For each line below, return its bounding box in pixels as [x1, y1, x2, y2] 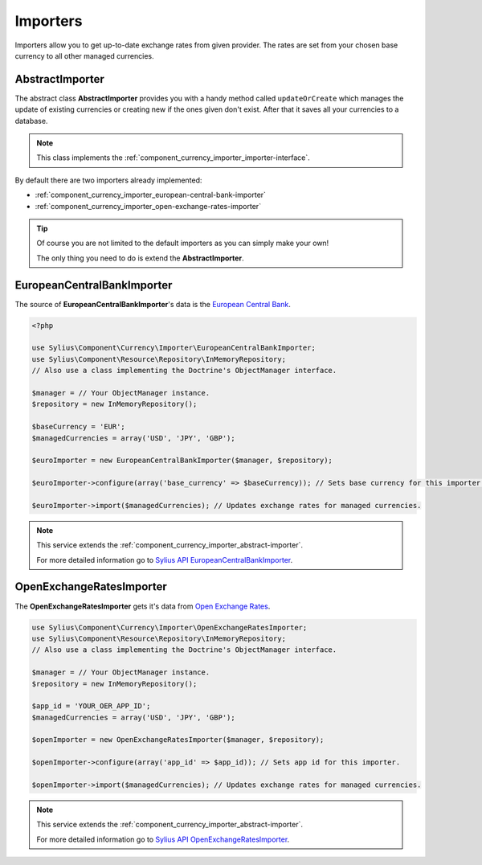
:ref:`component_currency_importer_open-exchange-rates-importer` [35, 201, 261, 211]
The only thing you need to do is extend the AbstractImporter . [36, 253, 244, 263]
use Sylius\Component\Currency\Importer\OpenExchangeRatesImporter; [31, 623, 308, 632]
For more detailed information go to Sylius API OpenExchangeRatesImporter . [36, 834, 290, 844]
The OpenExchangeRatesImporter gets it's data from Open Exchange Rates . [14, 601, 271, 611]
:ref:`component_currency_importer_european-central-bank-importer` [35, 190, 267, 200]
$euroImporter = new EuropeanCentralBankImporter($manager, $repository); [31, 456, 333, 465]
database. [14, 116, 48, 125]
